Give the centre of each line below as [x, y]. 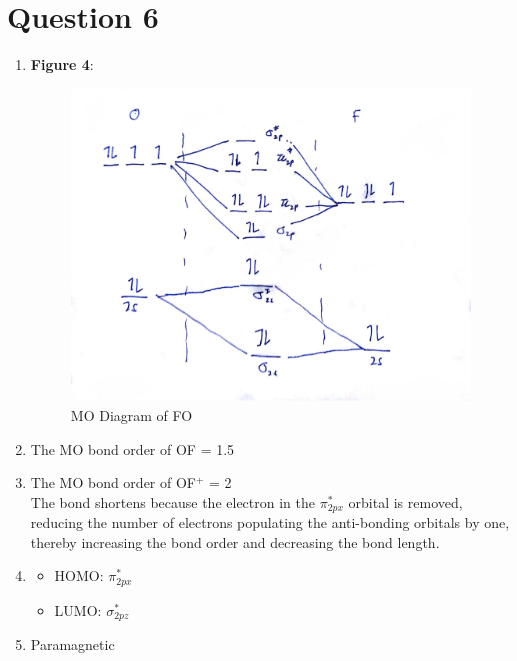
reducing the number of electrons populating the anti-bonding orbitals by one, [270, 522]
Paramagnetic [72, 644]
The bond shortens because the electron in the [172, 501]
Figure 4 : [62, 64]
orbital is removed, [405, 501]
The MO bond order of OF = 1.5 [132, 448]
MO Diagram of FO [131, 414]
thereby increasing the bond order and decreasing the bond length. [235, 541]
